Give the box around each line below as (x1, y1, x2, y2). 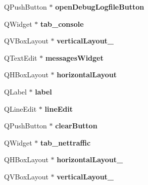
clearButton (55, 120, 97, 131)
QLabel (4, 86, 27, 97)
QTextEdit (4, 52, 37, 63)
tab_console (40, 18, 84, 29)
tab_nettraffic (40, 137, 91, 148)
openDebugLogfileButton (55, 2, 144, 12)
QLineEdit (4, 103, 37, 114)
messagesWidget (45, 52, 104, 63)
